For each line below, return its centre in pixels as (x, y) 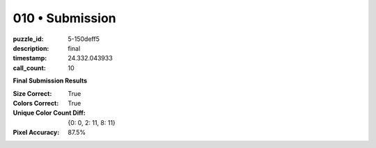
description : (31, 48)
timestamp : (30, 58)
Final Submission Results (50, 81)
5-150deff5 (84, 39)
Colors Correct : (36, 103)
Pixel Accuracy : (36, 133)
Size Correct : (32, 93)
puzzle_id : (28, 39)
